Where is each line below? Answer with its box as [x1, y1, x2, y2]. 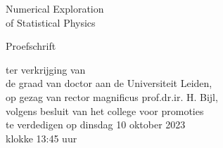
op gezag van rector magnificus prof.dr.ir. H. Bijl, [6, 89, 218, 104]
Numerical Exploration [6, 1, 104, 15]
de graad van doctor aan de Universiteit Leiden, [6, 76, 212, 90]
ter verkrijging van [6, 62, 86, 76]
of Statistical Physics [6, 15, 96, 29]
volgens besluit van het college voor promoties [6, 103, 204, 118]
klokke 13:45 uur [6, 130, 77, 145]
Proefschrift [6, 39, 56, 53]
